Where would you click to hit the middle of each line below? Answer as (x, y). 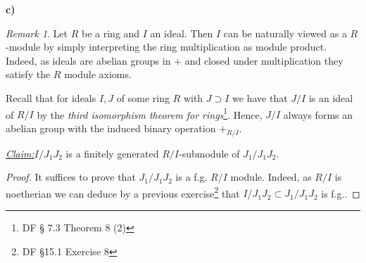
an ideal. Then (182, 33)
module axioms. (98, 74)
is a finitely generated (112, 153)
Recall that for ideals (51, 97)
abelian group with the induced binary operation (111, 128)
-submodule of (209, 153)
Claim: (20, 153)
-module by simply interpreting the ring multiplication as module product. (166, 47)
